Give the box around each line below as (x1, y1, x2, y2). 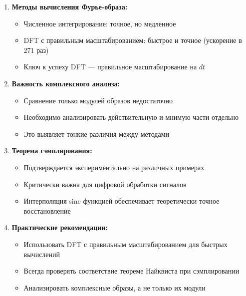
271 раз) (23, 44, 49, 55)
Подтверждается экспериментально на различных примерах (23, 162, 205, 172)
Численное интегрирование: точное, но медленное (23, 18, 176, 28)
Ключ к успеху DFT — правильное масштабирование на (23, 61, 197, 72)
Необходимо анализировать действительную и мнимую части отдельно (23, 112, 239, 122)
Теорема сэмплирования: (11, 145, 92, 156)
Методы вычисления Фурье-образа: (11, 1, 128, 11)
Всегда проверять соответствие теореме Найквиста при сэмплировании (23, 266, 240, 276)
